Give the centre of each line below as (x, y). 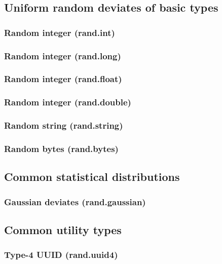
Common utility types (63, 229)
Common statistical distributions (92, 177)
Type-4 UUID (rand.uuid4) (61, 255)
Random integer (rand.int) (60, 32)
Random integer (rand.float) (63, 79)
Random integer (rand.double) (68, 102)
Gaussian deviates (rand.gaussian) (75, 201)
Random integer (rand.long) (63, 55)
